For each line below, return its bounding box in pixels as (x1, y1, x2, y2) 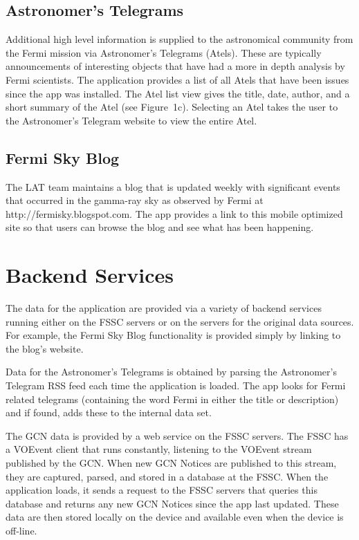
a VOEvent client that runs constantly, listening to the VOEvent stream (6, 442, 312, 456)
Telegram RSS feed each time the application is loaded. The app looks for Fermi (6, 378, 346, 393)
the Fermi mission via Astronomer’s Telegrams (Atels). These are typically (6, 45, 322, 59)
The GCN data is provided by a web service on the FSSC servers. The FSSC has (6, 428, 349, 443)
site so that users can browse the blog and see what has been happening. (6, 220, 314, 234)
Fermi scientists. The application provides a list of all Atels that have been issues (6, 72, 349, 86)
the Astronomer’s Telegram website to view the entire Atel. (6, 113, 257, 127)
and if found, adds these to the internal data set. (6, 405, 212, 420)
